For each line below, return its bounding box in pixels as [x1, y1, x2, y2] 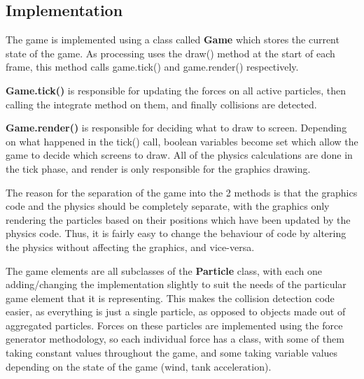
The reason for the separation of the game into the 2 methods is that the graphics [6, 185, 358, 199]
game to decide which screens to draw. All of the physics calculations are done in [6, 148, 353, 162]
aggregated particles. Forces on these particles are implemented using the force [6, 317, 343, 332]
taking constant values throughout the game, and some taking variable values [6, 345, 338, 360]
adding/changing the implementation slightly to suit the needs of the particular [6, 277, 346, 292]
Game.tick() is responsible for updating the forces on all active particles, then [6, 83, 346, 97]
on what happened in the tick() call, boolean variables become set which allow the [6, 134, 358, 148]
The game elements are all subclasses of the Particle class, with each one [6, 263, 322, 278]
